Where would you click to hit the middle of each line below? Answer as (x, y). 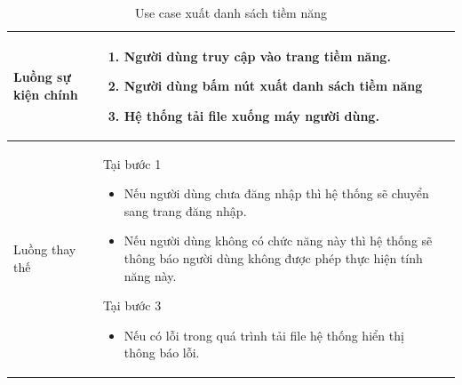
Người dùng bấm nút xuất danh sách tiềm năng (273, 86)
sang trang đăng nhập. (185, 210)
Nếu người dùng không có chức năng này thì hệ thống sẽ (278, 241)
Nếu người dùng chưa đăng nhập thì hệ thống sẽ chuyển (276, 193)
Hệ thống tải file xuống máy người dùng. (251, 115)
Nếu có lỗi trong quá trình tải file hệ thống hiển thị (264, 335)
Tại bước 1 (132, 163)
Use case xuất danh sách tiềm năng (231, 12)
